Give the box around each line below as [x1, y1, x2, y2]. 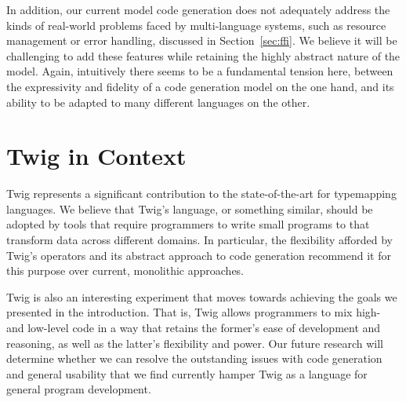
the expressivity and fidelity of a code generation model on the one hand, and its [6, 78, 394, 94]
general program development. [6, 381, 151, 397]
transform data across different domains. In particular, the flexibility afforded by [6, 232, 393, 248]
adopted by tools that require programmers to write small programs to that [6, 216, 370, 232]
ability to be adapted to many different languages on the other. [6, 93, 310, 110]
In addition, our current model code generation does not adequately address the [6, 2, 390, 17]
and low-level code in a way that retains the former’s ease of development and [6, 320, 381, 336]
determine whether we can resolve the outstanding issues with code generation [6, 350, 382, 367]
